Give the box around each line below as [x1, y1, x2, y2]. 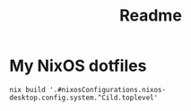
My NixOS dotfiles [9, 55, 147, 76]
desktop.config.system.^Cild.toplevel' [9, 93, 159, 102]
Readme [119, 5, 182, 26]
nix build [9, 85, 47, 94]
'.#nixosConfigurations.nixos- [48, 85, 167, 94]
